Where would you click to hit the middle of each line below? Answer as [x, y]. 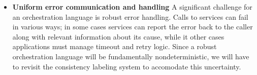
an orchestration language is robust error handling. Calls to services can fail [130, 16]
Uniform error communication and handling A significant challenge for [132, 7]
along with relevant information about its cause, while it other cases [118, 36]
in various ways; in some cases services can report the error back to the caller [133, 27]
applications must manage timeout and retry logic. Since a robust [115, 46]
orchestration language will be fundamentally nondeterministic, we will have [131, 56]
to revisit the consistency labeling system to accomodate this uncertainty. [127, 66]
